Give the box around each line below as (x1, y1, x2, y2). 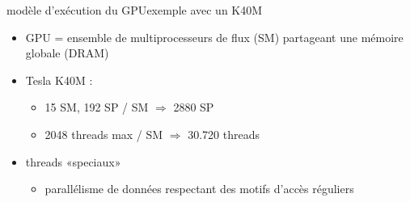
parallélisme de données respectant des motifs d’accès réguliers (44, 180, 354, 197)
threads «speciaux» (25, 153, 121, 170)
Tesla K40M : (25, 71, 93, 88)
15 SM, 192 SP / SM (44, 99, 149, 116)
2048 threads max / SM (44, 125, 163, 142)
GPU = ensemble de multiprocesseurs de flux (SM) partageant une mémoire (25, 28, 404, 45)
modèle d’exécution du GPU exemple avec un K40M (6, 2, 263, 18)
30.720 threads (188, 125, 260, 142)
